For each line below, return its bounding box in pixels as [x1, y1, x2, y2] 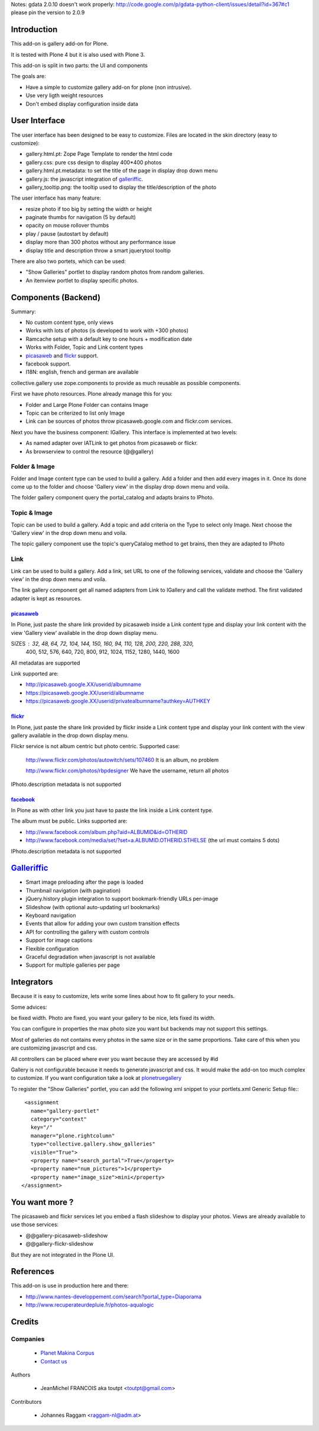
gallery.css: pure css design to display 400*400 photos [25, 159, 162, 166]
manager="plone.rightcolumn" [30, 1132, 115, 1139]
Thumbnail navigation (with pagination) [25, 887, 121, 894]
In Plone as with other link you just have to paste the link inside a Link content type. [11, 806, 214, 814]
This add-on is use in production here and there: [11, 1282, 129, 1289]
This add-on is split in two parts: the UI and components [11, 62, 148, 69]
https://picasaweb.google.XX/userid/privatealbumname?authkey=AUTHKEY [25, 698, 211, 705]
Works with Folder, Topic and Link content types [25, 344, 144, 351]
